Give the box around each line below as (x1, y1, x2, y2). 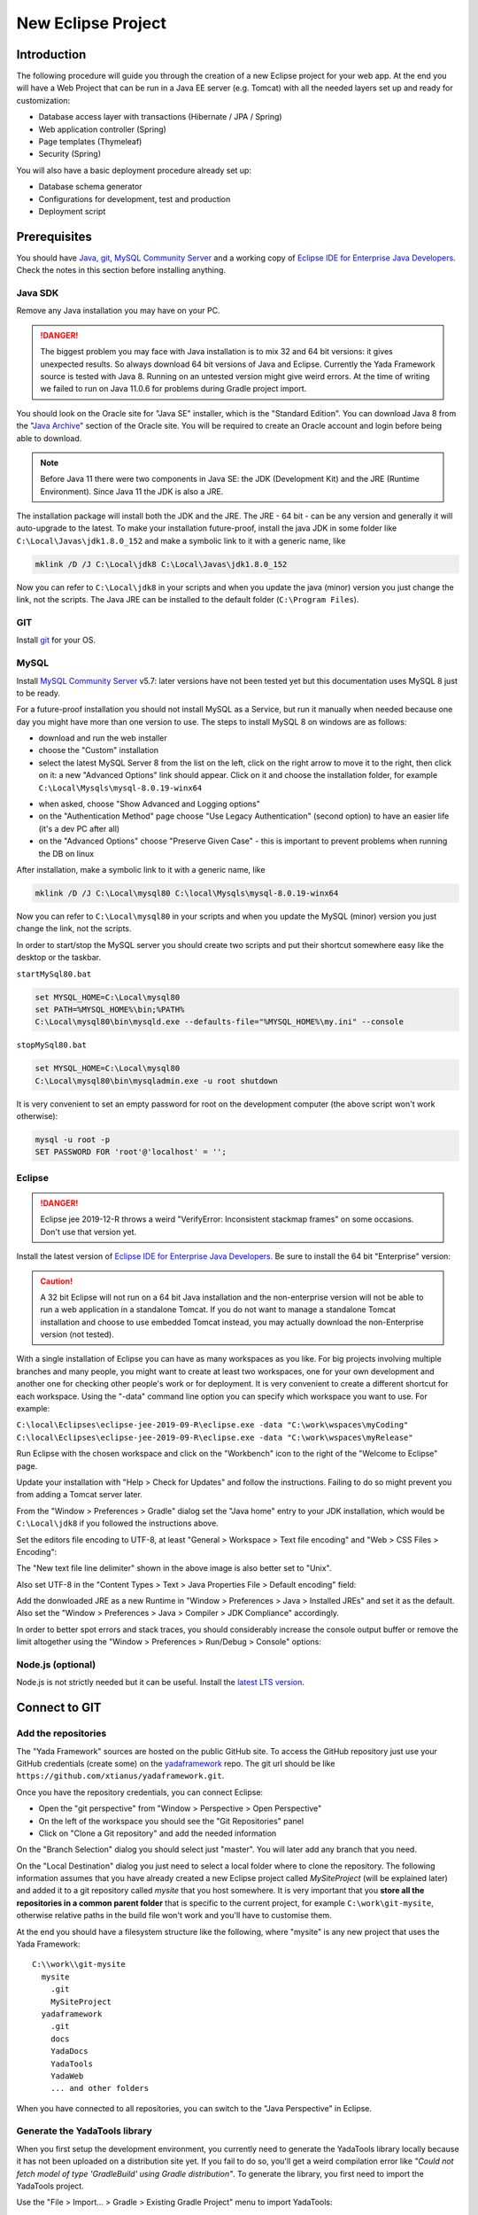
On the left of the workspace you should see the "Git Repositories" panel (38, 1815, 305, 1826)
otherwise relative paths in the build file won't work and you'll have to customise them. (16, 1910, 332, 1921)
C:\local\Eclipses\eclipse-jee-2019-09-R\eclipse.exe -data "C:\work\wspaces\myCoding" (16, 1420, 409, 1430)
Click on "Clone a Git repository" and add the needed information (38, 1828, 277, 1838)
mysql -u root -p (35, 1135, 111, 1145)
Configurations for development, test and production (38, 193, 231, 204)
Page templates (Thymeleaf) (38, 136, 143, 147)
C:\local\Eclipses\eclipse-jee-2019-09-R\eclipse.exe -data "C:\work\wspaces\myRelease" (16, 1432, 413, 1442)
